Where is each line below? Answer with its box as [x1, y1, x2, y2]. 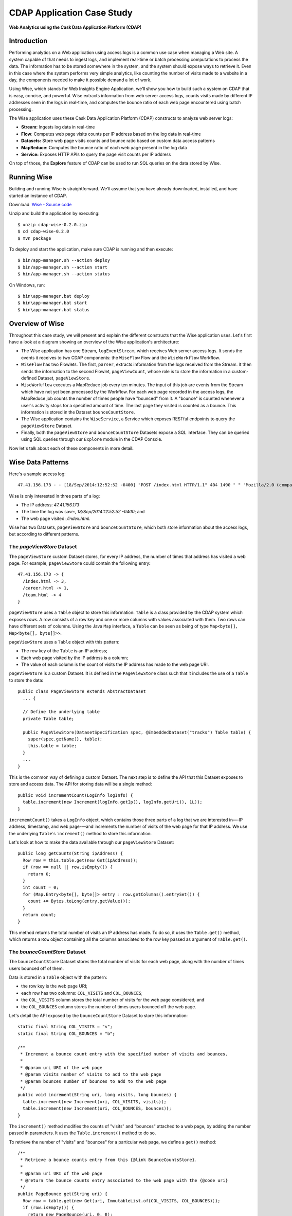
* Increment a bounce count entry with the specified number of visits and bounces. [20, 1051, 228, 1056]
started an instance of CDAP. [9, 193, 68, 198]
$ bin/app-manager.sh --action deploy [18, 258, 110, 263]
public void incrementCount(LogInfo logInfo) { [18, 792, 133, 798]
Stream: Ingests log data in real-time [21, 124, 95, 130]
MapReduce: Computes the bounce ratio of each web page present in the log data [21, 144, 187, 150]
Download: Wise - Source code [9, 202, 72, 207]
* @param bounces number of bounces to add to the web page [20, 1078, 166, 1084]
